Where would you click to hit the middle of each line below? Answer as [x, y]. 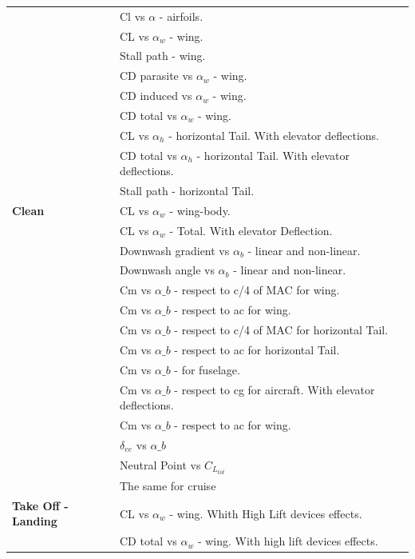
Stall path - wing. [162, 56]
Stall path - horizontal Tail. [187, 191]
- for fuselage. [207, 369]
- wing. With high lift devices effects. [288, 541]
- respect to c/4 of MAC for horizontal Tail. [281, 329]
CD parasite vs [156, 76]
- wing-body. [200, 210]
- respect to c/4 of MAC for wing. [257, 290]
